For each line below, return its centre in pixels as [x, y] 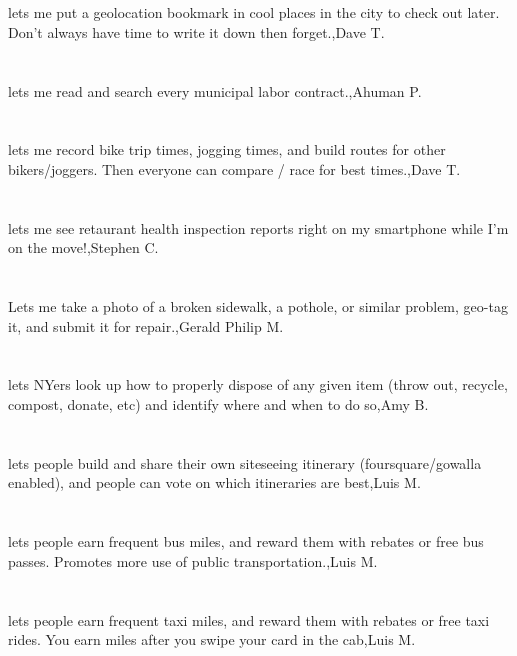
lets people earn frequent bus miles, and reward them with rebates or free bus [246, 541]
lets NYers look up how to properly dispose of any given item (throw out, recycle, [258, 384]
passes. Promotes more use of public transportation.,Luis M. [193, 560]
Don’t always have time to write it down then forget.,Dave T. [196, 31]
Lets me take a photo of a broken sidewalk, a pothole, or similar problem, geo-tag [258, 306]
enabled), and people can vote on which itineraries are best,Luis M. [214, 482]
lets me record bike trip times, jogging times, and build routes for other [227, 149]
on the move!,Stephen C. [83, 247]
